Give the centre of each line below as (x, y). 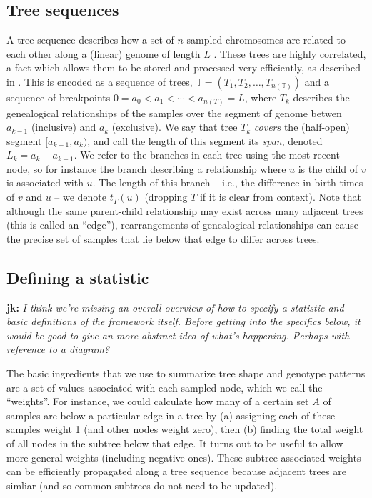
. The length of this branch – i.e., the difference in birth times (228, 183)
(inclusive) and (64, 127)
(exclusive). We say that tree (175, 127)
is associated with (45, 183)
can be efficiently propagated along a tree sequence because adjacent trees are (176, 471)
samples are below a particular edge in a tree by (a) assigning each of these (171, 415)
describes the (321, 97)
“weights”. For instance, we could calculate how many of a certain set (158, 401)
